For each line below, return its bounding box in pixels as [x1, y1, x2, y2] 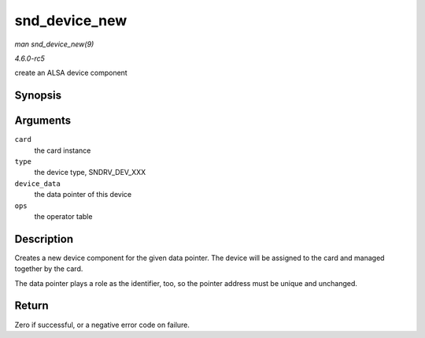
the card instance [34, 146, 91, 155]
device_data [14, 179, 61, 188]
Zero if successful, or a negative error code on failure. [14, 320, 190, 329]
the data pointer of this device [34, 190, 132, 199]
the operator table [34, 211, 93, 221]
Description [14, 232, 74, 246]
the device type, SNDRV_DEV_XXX [34, 168, 146, 177]
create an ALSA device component [14, 68, 128, 78]
